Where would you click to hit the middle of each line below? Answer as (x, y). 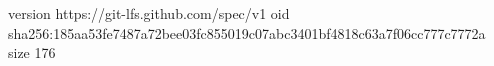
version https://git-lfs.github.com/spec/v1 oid (149, 13)
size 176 (32, 52)
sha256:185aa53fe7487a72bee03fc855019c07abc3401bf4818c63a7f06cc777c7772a (247, 32)
